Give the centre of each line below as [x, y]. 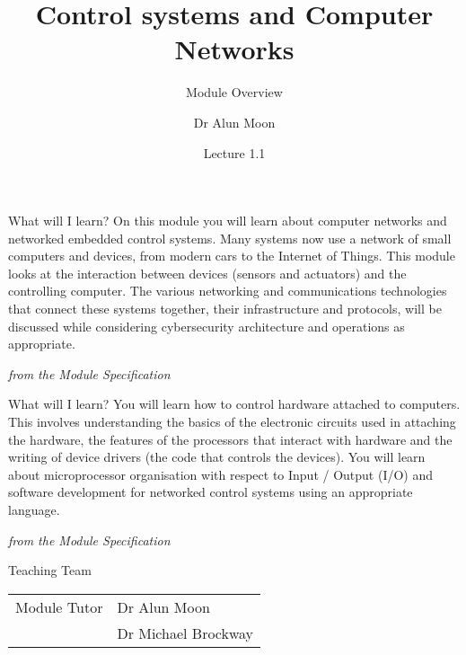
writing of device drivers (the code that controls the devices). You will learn [217, 457]
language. [34, 509]
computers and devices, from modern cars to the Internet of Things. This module [232, 256]
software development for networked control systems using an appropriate [211, 492]
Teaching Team [50, 570]
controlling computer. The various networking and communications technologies [228, 291]
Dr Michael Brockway [185, 633]
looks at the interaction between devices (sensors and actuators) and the [207, 273]
